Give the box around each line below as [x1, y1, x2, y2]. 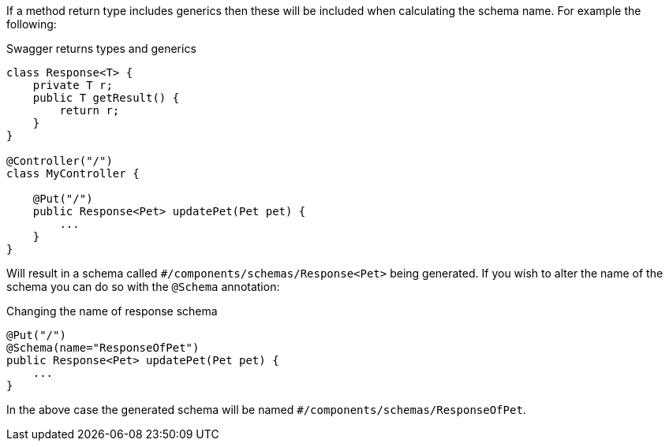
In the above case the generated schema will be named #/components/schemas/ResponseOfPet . [6, 403, 526, 416]
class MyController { [6, 167, 140, 180]
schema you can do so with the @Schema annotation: [6, 280, 280, 293]
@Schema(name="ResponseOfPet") [6, 341, 200, 354]
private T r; [32, 79, 113, 91]
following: [6, 17, 57, 31]
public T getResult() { [32, 91, 180, 104]
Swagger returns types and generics [6, 42, 196, 55]
